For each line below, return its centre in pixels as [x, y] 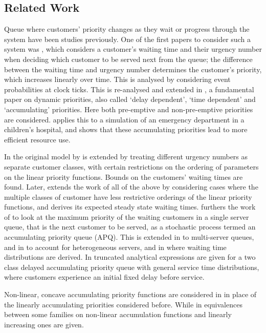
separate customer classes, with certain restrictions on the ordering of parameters [131, 166]
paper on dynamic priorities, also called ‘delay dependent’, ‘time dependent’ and [130, 99]
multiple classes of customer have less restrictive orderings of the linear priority [128, 196]
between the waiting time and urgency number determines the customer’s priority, [133, 69]
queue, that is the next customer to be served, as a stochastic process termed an [130, 227]
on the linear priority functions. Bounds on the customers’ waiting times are [124, 176]
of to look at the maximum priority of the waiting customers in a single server [127, 216]
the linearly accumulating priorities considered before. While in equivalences [123, 304]
